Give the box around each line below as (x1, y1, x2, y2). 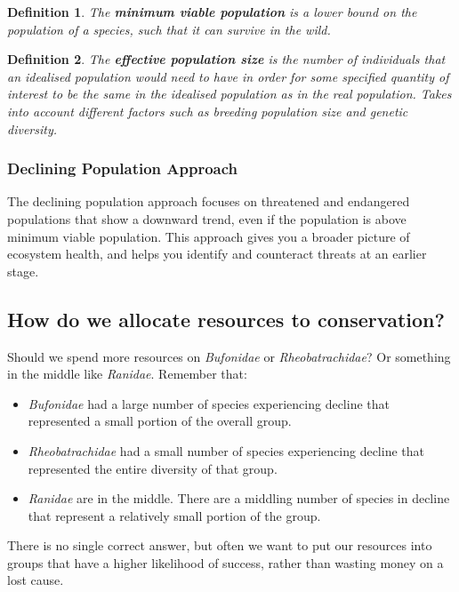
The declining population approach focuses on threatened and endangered (7, 192, 410, 211)
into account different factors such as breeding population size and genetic (7, 101, 408, 120)
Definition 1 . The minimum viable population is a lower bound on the (7, 3, 417, 20)
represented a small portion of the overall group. (28, 412, 292, 430)
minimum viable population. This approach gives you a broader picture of (7, 227, 410, 245)
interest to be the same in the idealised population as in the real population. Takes (7, 84, 452, 103)
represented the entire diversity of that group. (28, 459, 278, 477)
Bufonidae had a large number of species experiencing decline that (28, 394, 390, 412)
